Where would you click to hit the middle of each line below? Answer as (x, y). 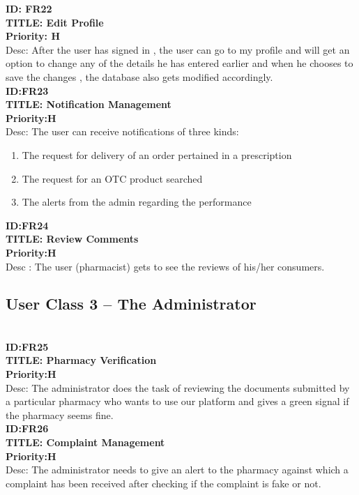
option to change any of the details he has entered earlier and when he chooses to (179, 63)
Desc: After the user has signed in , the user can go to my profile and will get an (178, 49)
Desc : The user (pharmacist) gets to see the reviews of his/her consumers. (165, 266)
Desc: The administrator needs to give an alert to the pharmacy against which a (177, 470)
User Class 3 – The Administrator (131, 304)
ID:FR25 (27, 346)
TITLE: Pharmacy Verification (81, 360)
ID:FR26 (27, 428)
